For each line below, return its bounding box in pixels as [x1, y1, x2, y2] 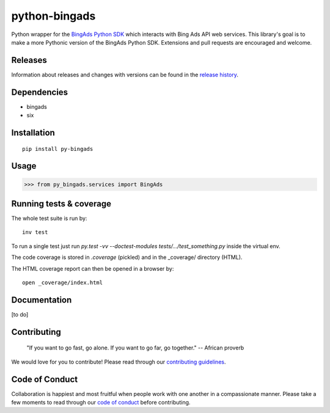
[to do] [11, 310, 29, 318]
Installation [11, 127, 55, 137]
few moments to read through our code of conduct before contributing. [11, 399, 191, 406]
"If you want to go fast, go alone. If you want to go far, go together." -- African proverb [26, 344, 244, 351]
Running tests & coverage [11, 199, 111, 209]
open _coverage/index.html [22, 279, 103, 286]
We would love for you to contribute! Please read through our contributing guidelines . [11, 358, 226, 365]
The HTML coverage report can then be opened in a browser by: [11, 265, 174, 272]
